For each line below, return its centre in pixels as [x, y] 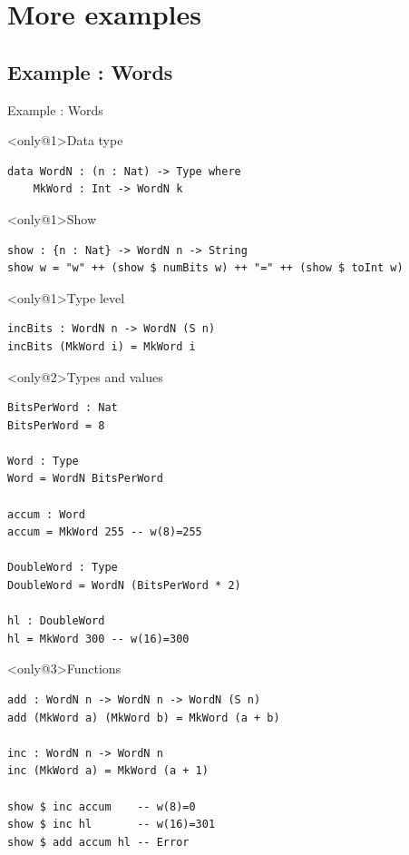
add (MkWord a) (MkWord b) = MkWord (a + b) [144, 717]
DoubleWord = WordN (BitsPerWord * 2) [124, 586]
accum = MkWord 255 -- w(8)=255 [105, 532]
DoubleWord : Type [63, 568]
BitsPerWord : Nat [63, 408]
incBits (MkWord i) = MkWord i [102, 346]
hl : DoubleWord [56, 621]
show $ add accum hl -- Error [98, 842]
